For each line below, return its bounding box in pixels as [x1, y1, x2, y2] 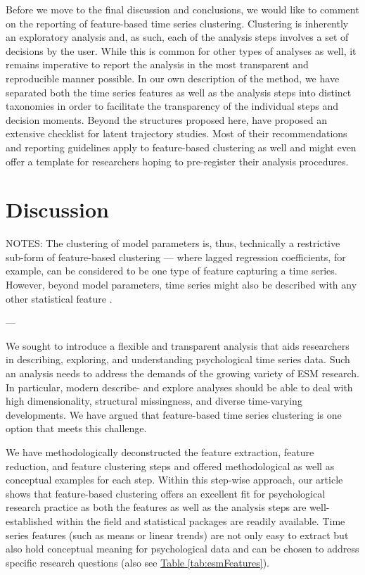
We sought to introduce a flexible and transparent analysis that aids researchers [6, 338, 350, 353]
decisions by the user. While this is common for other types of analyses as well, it [6, 43, 357, 58]
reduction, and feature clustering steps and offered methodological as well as [6, 458, 335, 473]
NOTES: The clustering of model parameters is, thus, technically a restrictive [6, 236, 340, 251]
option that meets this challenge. [6, 421, 147, 436]
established [6, 513, 53, 528]
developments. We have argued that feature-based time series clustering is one [6, 407, 342, 422]
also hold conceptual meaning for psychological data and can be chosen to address [6, 541, 359, 556]
